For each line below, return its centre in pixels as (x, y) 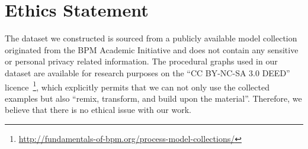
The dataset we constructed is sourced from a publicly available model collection (151, 38)
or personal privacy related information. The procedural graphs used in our (141, 61)
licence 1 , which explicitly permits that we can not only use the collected (137, 86)
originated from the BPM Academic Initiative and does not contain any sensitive (152, 49)
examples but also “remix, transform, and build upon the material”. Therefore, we (153, 98)
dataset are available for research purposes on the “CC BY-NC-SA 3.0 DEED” (147, 72)
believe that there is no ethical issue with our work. (98, 110)
